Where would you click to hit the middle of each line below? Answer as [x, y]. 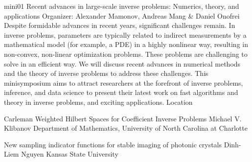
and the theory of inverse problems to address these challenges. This [106, 73]
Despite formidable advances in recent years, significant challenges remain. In [120, 25]
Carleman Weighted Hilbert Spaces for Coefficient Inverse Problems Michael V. [123, 118]
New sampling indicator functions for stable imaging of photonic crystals [113, 144]
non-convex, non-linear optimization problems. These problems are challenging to [126, 54]
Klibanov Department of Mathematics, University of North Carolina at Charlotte [126, 128]
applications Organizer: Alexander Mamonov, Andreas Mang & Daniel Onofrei [122, 15]
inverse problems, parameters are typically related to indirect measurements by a [125, 35]
